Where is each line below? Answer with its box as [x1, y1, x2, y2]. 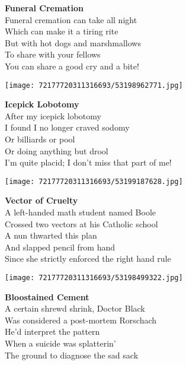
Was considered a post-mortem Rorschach [5, 313, 157, 326]
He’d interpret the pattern [5, 325, 100, 338]
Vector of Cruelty [5, 194, 78, 207]
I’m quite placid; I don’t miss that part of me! [5, 156, 172, 169]
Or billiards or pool [5, 133, 75, 145]
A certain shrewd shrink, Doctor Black [5, 302, 145, 315]
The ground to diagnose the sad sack [5, 348, 139, 361]
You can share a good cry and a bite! [5, 59, 139, 72]
